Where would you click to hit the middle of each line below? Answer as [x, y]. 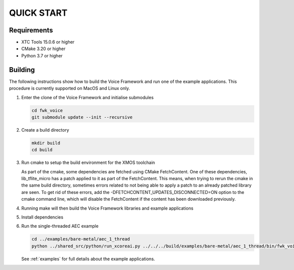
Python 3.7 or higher [42, 55]
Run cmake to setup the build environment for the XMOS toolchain [88, 162]
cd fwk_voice [47, 110]
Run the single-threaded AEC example [60, 226]
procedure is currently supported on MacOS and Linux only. [69, 88]
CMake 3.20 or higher [43, 49]
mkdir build [46, 143]
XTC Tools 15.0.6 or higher [48, 42]
